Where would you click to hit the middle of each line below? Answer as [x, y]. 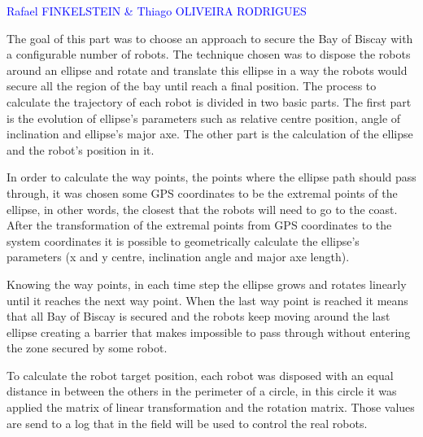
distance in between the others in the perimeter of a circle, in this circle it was [202, 391]
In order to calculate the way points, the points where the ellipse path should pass [211, 177]
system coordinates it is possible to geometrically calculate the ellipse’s [183, 240]
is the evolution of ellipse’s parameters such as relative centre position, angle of [204, 118]
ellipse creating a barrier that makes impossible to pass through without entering [209, 332]
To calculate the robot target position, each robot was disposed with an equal [200, 375]
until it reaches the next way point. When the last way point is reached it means [207, 300]
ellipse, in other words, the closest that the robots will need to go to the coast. [202, 209]
